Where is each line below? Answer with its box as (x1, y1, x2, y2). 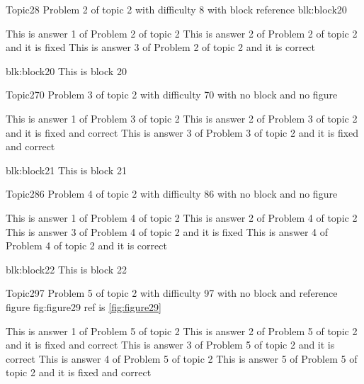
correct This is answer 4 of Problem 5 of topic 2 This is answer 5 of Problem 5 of (6, 351, 358, 366)
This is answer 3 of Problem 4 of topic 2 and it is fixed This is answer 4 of (6, 224, 329, 239)
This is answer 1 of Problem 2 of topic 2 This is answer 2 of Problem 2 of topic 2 (6, 26, 358, 40)
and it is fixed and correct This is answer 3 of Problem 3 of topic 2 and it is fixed (6, 125, 359, 140)
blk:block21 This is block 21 (6, 162, 127, 177)
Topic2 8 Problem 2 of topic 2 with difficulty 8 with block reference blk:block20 (6, 2, 347, 16)
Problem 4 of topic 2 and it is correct (6, 238, 167, 253)
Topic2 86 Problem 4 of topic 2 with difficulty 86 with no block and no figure (6, 186, 338, 201)
